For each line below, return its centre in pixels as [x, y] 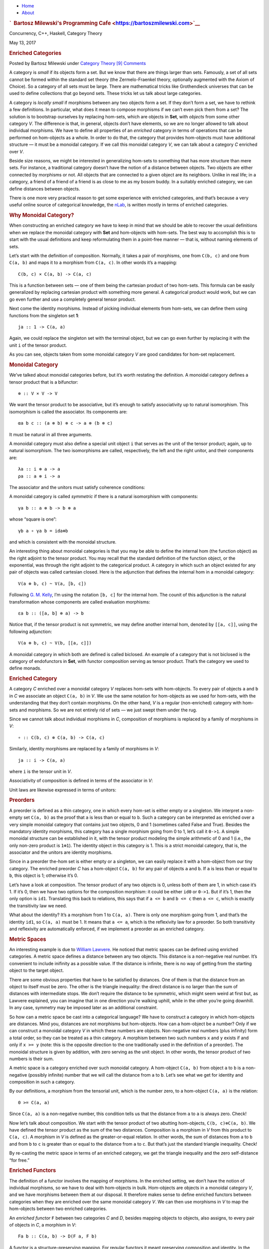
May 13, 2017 [23, 42]
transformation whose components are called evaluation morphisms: [80, 602]
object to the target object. [37, 970]
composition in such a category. [42, 1082]
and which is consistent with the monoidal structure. [63, 542]
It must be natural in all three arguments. [51, 434]
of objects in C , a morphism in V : [43, 1225]
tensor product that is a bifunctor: [44, 382]
